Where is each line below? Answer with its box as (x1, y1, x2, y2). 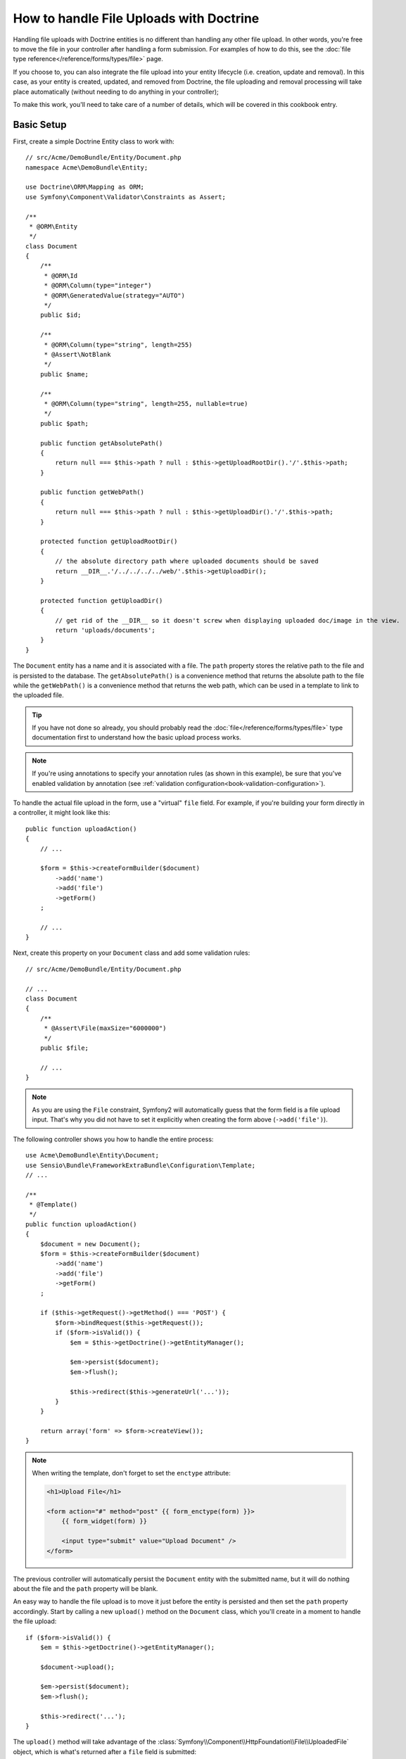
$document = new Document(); (39, 1240, 141, 1248)
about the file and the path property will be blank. (13, 1584, 158, 1593)
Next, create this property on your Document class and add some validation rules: (13, 948, 250, 957)
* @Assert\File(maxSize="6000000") (44, 1024, 167, 1032)
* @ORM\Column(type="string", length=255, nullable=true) (44, 400, 248, 407)
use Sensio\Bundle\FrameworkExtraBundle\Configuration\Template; (25, 1161, 256, 1169)
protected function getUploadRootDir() (39, 538, 178, 545)
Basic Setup (13, 118, 67, 130)
